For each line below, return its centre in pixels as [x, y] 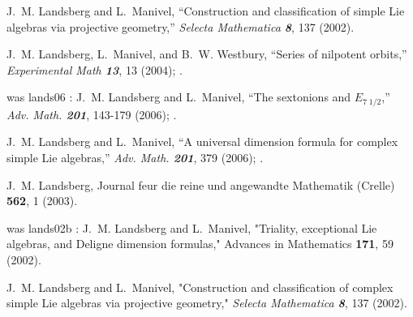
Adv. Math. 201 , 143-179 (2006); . [92, 114]
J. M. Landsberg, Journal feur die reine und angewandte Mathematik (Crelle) [201, 184]
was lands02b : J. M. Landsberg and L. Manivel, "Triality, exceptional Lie [192, 227]
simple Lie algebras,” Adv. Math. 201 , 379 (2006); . [135, 158]
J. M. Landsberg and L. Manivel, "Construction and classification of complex [200, 287]
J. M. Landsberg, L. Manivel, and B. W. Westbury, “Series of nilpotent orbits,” [207, 54]
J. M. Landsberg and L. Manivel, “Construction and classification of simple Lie [206, 11]
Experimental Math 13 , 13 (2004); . [95, 69]
